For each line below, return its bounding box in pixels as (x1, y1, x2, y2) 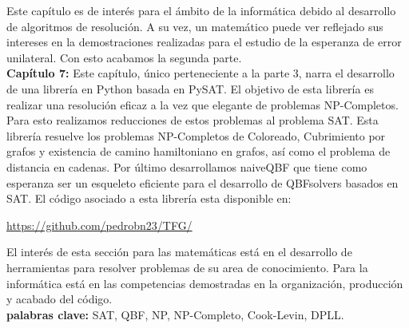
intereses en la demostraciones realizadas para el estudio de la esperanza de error (6, 34, 402, 50)
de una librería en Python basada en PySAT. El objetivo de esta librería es (6, 80, 374, 97)
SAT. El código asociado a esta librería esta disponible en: (6, 190, 292, 207)
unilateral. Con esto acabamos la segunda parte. (6, 49, 242, 65)
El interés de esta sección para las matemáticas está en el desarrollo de (6, 243, 352, 260)
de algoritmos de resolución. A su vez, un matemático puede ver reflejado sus (6, 18, 383, 34)
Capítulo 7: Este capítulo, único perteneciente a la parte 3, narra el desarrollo (6, 65, 395, 81)
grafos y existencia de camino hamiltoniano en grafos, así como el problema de (6, 143, 391, 160)
